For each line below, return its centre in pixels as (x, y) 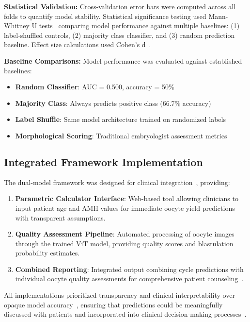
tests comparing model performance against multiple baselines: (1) (139, 25)
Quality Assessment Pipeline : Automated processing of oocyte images (125, 234)
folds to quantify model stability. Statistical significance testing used (105, 16)
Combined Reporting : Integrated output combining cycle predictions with (129, 269)
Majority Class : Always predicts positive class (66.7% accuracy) (113, 103)
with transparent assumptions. (60, 217)
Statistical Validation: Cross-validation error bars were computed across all (120, 6)
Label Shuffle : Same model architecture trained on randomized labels (120, 119)
